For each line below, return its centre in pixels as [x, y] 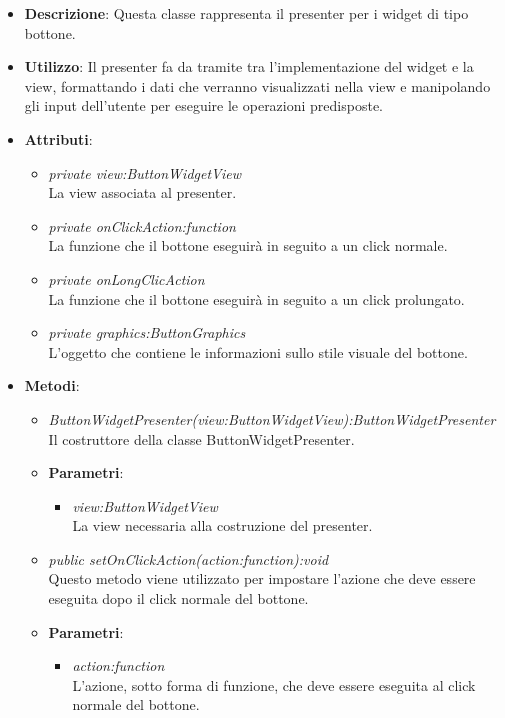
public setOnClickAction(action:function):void [188, 558]
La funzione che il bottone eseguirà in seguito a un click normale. [248, 245]
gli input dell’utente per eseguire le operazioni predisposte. [203, 105]
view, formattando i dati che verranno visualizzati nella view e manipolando [257, 85]
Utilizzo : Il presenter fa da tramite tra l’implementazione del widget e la [249, 66]
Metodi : [52, 385]
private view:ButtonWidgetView [144, 172]
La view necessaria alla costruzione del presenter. [222, 525]
